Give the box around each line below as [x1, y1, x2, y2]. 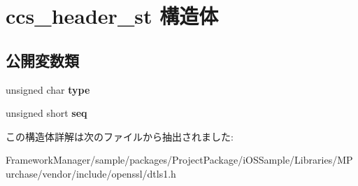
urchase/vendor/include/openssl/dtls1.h [6, 166, 176, 180]
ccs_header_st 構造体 [6, 1, 219, 30]
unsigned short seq [6, 106, 87, 120]
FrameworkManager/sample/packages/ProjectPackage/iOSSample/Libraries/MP [6, 152, 353, 167]
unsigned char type [6, 82, 90, 96]
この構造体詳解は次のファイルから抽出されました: [6, 129, 234, 143]
